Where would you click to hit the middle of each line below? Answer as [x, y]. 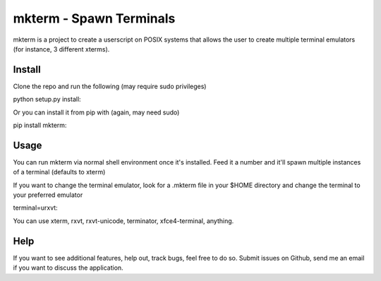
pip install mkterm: [40, 125]
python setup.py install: [47, 100]
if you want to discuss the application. [68, 268]
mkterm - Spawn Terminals [94, 18]
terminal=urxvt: [35, 208]
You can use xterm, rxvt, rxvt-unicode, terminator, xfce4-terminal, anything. [123, 221]
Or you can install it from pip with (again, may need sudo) [96, 112]
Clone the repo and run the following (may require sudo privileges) [110, 86]
